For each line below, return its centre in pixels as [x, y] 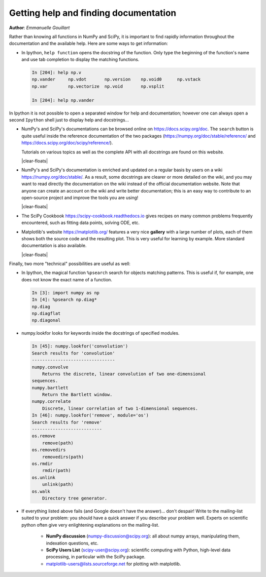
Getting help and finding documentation [93, 13]
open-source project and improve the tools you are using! [80, 197]
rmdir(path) [57, 471]
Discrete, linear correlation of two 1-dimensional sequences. [120, 408]
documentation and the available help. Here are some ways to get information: [89, 43]
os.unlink [44, 477]
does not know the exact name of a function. [67, 279]
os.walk [41, 491]
